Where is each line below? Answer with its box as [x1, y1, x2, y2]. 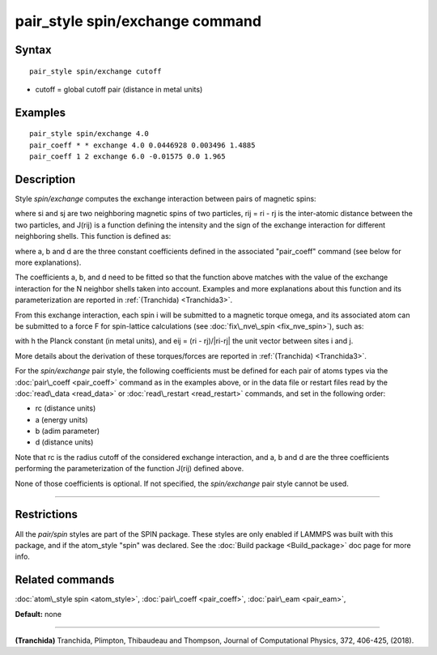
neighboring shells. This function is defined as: [15, 232, 172, 241]
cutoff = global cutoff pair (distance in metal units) [35, 84, 203, 94]
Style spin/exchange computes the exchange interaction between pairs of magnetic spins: [15, 194, 316, 204]
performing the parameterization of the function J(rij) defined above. [15, 464, 244, 474]
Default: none [15, 609, 62, 619]
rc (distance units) [35, 403, 96, 413]
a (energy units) [35, 415, 88, 424]
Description [15, 172, 76, 186]
